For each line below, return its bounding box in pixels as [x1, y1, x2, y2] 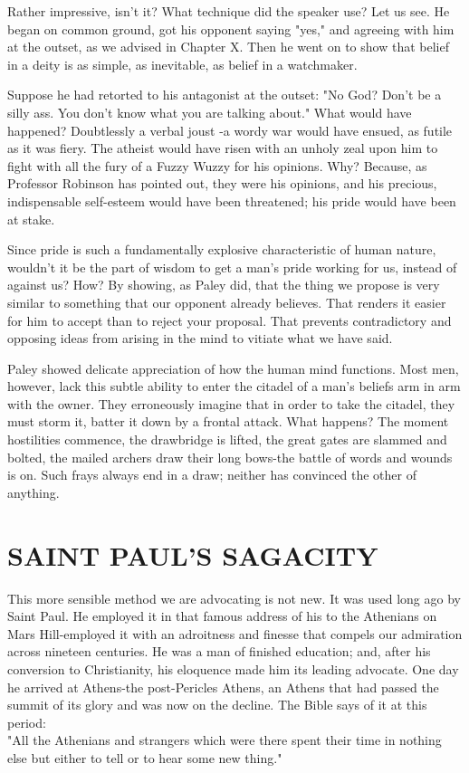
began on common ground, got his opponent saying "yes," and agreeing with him [7, 19, 455, 38]
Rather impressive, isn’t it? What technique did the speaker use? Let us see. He [7, 2, 450, 20]
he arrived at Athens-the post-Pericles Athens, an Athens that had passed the [7, 677, 439, 696]
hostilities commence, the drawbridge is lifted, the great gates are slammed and [7, 430, 447, 449]
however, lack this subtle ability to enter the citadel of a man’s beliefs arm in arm [7, 377, 461, 396]
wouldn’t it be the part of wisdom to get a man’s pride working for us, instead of [7, 257, 457, 276]
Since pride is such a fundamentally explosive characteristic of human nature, [7, 240, 436, 259]
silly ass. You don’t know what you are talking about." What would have [7, 102, 412, 121]
